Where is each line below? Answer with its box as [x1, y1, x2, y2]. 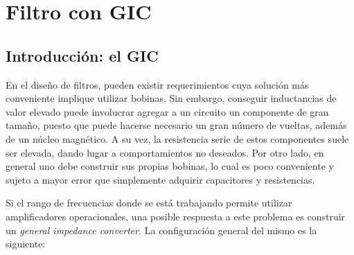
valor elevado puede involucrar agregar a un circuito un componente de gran [6, 104, 329, 118]
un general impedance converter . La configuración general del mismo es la [6, 222, 317, 237]
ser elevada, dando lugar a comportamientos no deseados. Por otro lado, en [6, 145, 324, 159]
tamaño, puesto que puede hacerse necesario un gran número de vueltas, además [6, 118, 347, 132]
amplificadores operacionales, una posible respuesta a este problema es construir [6, 209, 346, 223]
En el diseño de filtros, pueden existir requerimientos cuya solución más [6, 77, 309, 91]
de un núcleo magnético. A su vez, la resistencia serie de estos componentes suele [6, 131, 349, 146]
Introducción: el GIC [6, 44, 159, 66]
